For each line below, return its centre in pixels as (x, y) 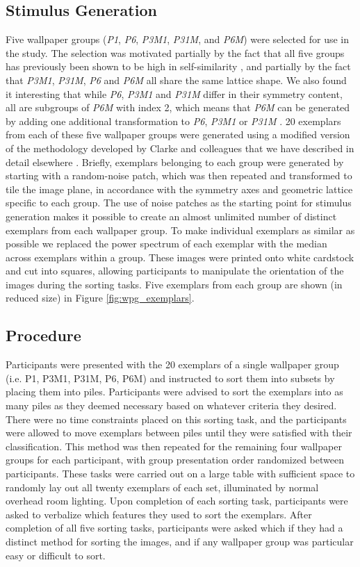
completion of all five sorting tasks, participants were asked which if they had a (174, 528)
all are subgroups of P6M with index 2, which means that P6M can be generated (178, 107)
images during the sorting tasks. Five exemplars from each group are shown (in (174, 284)
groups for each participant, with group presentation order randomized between (175, 460)
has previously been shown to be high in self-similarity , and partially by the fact (178, 66)
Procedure (43, 335)
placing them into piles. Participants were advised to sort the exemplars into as (174, 392)
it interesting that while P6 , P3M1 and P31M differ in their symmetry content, (174, 93)
